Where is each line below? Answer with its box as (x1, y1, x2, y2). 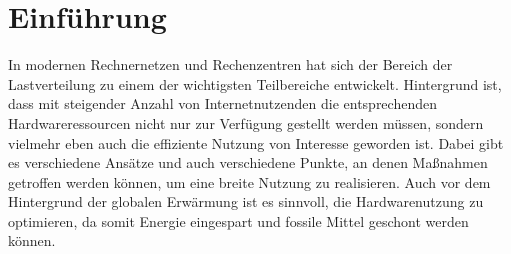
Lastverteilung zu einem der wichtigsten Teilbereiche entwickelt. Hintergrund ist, (8, 73, 502, 94)
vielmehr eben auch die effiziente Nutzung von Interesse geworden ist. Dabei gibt (8, 132, 504, 153)
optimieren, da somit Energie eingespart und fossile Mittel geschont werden (8, 210, 469, 231)
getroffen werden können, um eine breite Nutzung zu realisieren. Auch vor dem (8, 171, 491, 192)
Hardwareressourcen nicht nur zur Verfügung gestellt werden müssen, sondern (8, 112, 484, 133)
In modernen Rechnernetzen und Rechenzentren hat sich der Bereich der (8, 54, 453, 75)
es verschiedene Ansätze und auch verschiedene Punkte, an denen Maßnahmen (8, 152, 488, 173)
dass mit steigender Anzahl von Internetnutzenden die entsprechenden (8, 93, 437, 114)
